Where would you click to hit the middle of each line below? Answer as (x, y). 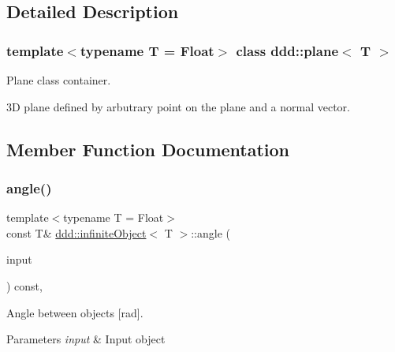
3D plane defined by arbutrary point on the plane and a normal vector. (179, 106)
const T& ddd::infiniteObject (76, 232)
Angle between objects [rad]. (75, 312)
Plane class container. (59, 80)
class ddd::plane (287, 50)
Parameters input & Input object (86, 339)
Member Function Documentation (148, 149)
